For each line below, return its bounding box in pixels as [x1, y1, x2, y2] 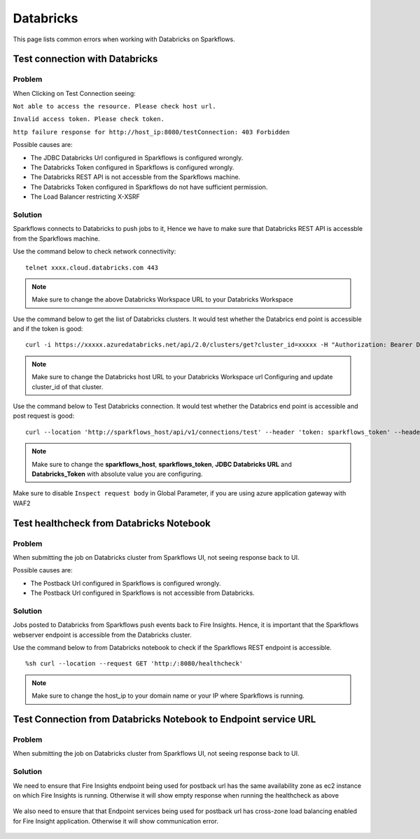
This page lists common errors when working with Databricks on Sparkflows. [13, 35, 235, 43]
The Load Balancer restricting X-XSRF [30, 192, 140, 201]
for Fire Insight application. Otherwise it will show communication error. [13, 817, 218, 825]
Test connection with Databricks [13, 53, 158, 65]
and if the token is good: [13, 325, 83, 333]
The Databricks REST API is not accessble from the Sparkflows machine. [30, 173, 241, 181]
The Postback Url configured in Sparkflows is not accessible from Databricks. [30, 588, 255, 598]
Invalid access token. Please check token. [13, 115, 164, 123]
